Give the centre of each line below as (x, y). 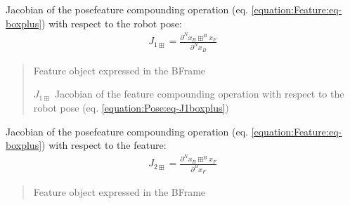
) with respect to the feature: (104, 145)
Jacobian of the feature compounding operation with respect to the (199, 94)
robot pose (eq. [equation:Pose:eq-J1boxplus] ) (131, 107)
